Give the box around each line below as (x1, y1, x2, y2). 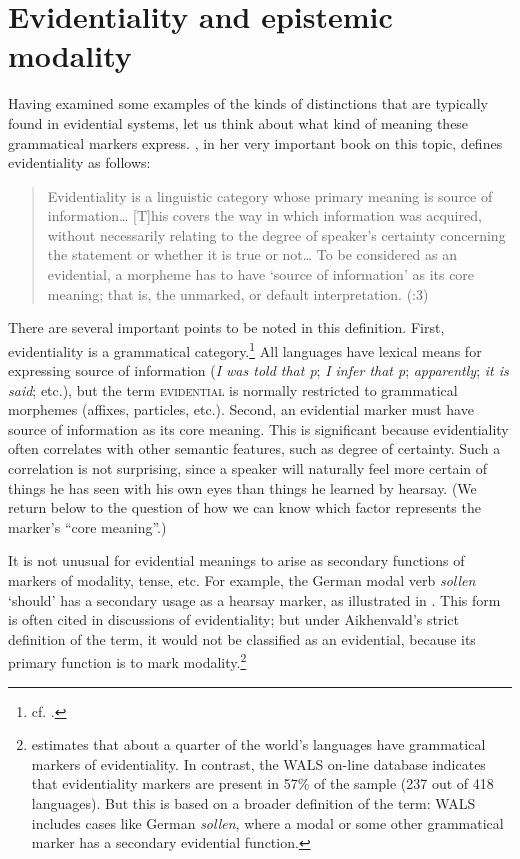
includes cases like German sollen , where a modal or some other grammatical (31, 812, 504, 833)
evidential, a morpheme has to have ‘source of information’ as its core (47, 264, 475, 285)
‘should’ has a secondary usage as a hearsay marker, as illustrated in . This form (8, 589, 501, 610)
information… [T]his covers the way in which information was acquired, (47, 205, 482, 226)
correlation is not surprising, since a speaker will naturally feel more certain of (8, 458, 488, 479)
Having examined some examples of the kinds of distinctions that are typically (8, 93, 488, 114)
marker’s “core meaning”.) (8, 516, 167, 537)
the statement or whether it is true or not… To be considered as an (47, 244, 458, 265)
